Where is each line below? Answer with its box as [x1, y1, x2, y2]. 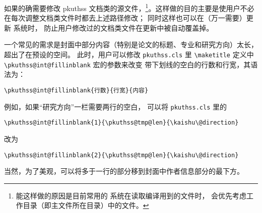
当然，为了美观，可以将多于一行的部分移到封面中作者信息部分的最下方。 [4, 166, 244, 176]
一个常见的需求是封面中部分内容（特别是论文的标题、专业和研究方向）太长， [4, 39, 258, 50]
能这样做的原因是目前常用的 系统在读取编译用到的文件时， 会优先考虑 [16, 190, 247, 200]
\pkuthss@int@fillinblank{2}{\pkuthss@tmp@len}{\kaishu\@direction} [4, 151, 239, 159]
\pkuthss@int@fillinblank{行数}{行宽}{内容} [4, 86, 149, 94]
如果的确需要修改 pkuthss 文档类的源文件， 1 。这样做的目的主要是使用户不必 [4, 2, 254, 13]
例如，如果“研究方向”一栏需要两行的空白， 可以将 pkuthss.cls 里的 [4, 101, 227, 112]
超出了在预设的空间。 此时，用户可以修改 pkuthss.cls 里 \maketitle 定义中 [4, 49, 254, 60]
